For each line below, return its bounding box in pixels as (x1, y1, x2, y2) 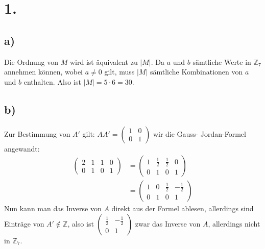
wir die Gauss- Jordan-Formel (153, 128, 246, 139)
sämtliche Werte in (192, 56, 251, 67)
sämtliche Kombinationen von (150, 66, 243, 77)
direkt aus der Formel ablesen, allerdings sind (111, 203, 254, 214)
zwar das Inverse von (135, 218, 201, 229)
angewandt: (4, 143, 40, 154)
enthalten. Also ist (23, 76, 81, 87)
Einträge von (4, 218, 44, 229)
